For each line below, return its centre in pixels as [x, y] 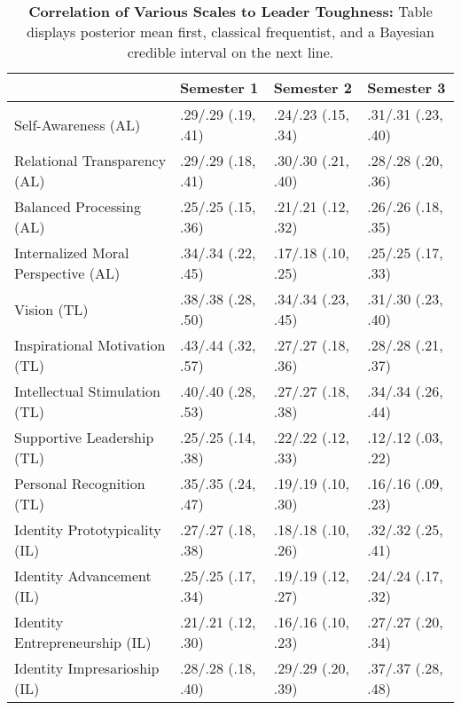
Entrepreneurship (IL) [83, 642]
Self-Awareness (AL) [78, 124]
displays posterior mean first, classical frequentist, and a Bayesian [230, 32]
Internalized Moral [72, 252]
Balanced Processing [78, 206]
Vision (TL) [51, 309]
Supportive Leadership [84, 437]
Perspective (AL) [67, 273]
